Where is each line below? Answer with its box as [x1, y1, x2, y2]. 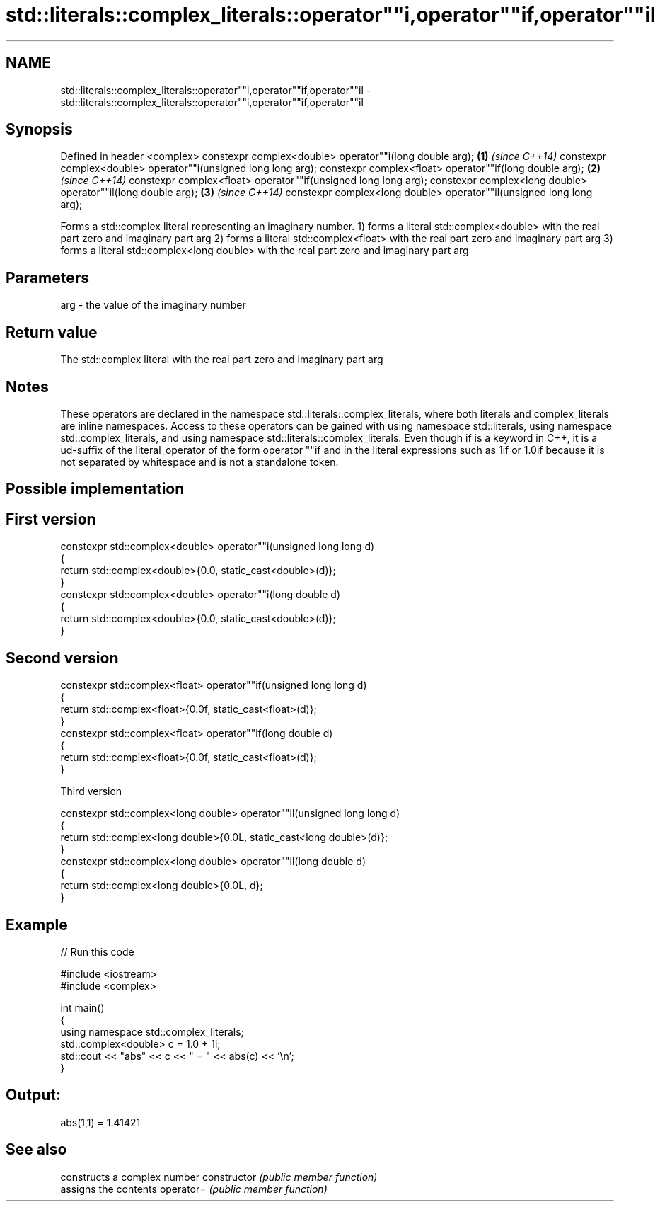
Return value [6, 323, 98, 341]
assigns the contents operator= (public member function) [60, 1182, 328, 1195]
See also [6, 1140, 67, 1159]
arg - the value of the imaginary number [60, 299, 246, 311]
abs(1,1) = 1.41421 [60, 1116, 141, 1128]
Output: [6, 1086, 61, 1104]
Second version [6, 648, 119, 667]
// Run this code [60, 945, 134, 958]
